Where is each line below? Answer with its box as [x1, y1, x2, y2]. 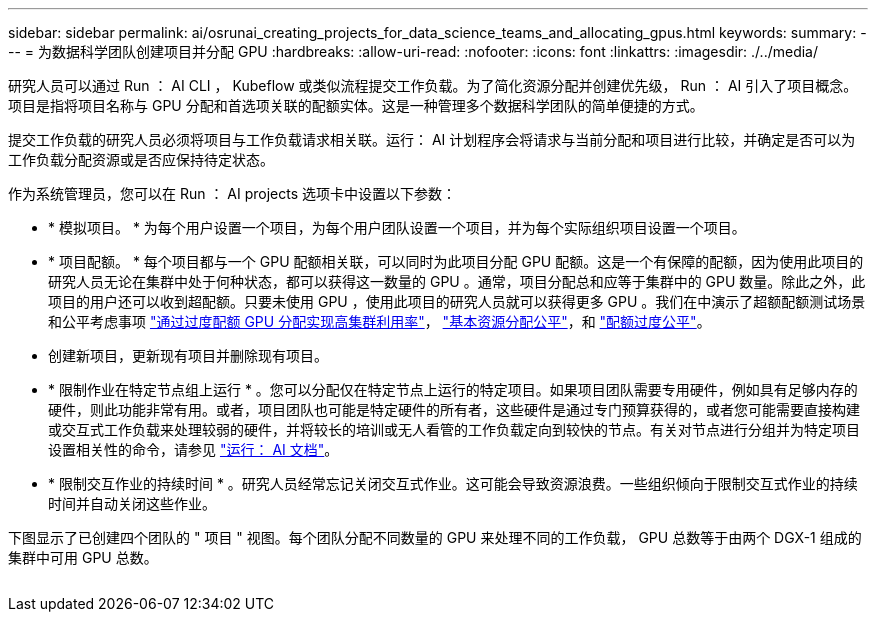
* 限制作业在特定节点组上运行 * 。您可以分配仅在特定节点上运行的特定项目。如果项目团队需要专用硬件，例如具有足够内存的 [48, 381, 858, 398]
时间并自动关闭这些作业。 [48, 495, 216, 512]
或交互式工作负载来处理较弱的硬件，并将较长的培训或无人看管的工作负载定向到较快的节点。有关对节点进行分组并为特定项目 [48, 421, 860, 438]
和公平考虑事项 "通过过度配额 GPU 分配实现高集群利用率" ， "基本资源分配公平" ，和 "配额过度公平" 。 [48, 313, 711, 330]
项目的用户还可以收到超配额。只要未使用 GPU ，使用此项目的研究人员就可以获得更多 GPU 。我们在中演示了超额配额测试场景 [48, 293, 866, 310]
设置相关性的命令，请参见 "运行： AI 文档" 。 [48, 441, 339, 458]
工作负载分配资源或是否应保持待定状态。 [8, 151, 274, 168]
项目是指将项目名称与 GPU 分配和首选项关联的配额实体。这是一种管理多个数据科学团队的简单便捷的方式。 [8, 97, 704, 114]
